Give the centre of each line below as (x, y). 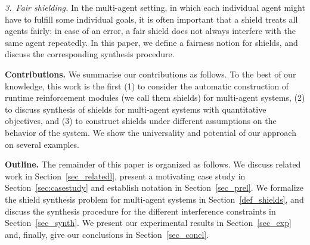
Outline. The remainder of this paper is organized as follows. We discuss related (153, 164)
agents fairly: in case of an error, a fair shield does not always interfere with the (150, 31)
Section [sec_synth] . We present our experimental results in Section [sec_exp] (148, 223)
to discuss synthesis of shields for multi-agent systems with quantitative (136, 109)
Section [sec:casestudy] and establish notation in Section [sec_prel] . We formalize (154, 187)
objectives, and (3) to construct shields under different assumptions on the (141, 121)
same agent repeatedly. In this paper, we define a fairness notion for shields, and (151, 42)
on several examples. (42, 144)
